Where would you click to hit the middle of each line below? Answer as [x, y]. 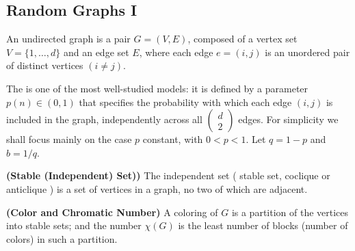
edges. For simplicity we [288, 119]
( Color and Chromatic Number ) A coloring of [112, 212]
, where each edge [176, 52]
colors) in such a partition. [62, 238]
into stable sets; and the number [74, 225]
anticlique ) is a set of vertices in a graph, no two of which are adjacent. [157, 188]
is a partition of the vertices [290, 212]
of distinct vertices [45, 65]
